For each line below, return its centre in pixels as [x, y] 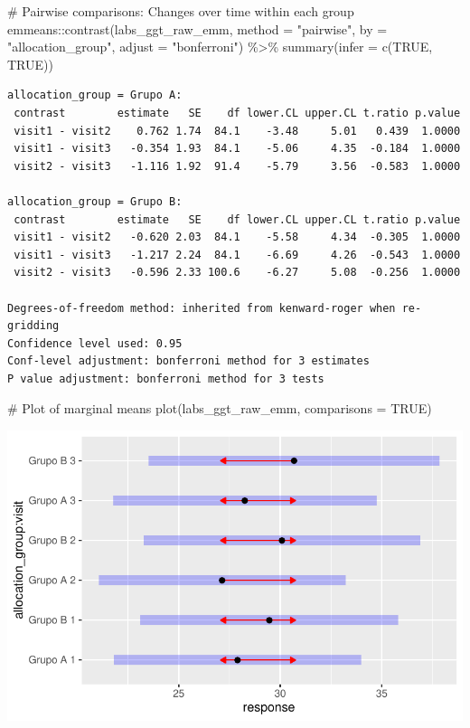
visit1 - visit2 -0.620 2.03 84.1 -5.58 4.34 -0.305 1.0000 [237, 237]
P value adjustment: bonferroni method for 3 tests [166, 378]
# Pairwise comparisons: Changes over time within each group [181, 11]
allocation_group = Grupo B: [95, 201]
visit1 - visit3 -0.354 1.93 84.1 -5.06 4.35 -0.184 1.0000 [237, 149]
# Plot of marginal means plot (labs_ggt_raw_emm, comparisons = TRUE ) [220, 408]
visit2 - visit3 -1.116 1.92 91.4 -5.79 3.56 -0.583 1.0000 [237, 166]
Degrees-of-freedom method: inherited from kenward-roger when [202, 308]
